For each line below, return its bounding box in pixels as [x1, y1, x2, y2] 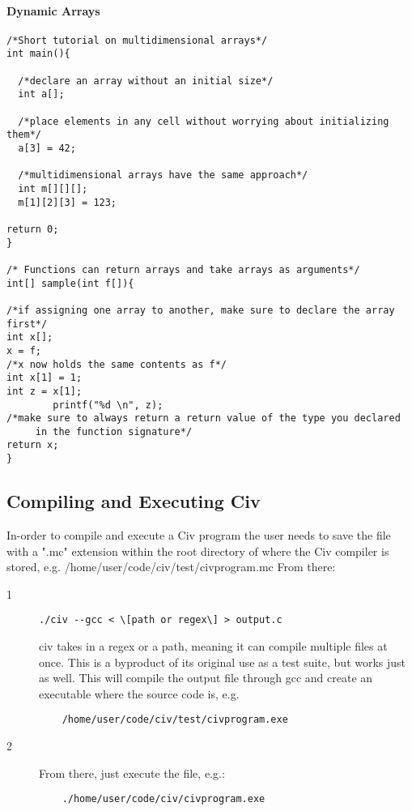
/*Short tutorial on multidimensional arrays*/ [6, 34, 268, 46]
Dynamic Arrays [6, 2, 100, 19]
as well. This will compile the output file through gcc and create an [39, 669, 373, 686]
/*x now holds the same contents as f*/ [6, 358, 227, 370]
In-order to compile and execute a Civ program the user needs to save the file [6, 527, 391, 543]
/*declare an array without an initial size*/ [18, 75, 274, 87]
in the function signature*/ [35, 425, 193, 438]
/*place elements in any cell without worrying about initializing [18, 115, 389, 127]
